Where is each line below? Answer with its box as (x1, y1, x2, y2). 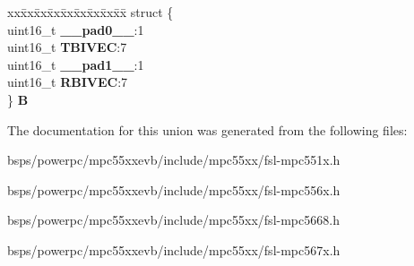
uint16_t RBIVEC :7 (7, 73, 128, 91)
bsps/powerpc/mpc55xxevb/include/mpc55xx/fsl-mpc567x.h (7, 240, 341, 259)
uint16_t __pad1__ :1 (7, 55, 144, 73)
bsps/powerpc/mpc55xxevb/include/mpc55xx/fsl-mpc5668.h (7, 210, 340, 229)
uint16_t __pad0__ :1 (7, 20, 144, 39)
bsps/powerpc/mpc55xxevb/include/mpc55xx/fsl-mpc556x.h (7, 180, 341, 199)
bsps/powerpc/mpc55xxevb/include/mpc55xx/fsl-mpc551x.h (7, 150, 341, 169)
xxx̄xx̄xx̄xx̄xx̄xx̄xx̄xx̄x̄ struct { (7, 3, 174, 21)
